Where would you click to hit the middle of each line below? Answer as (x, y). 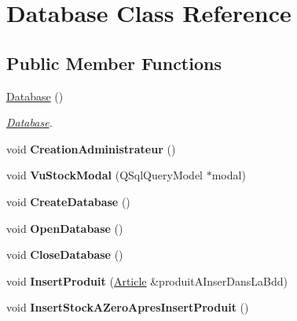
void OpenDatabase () (65, 228)
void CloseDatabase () (65, 255)
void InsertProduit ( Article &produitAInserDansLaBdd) (147, 280)
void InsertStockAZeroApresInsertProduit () (128, 307)
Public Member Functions (114, 63)
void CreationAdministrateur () (91, 148)
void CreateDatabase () (68, 201)
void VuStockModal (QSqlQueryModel (105, 175)
